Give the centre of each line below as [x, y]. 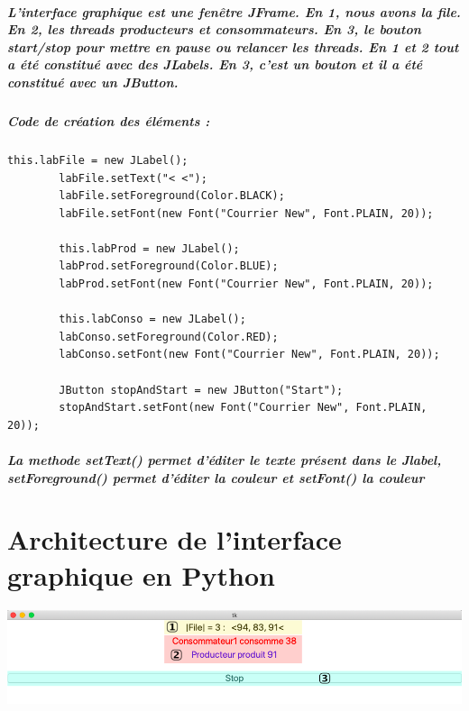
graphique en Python [141, 574]
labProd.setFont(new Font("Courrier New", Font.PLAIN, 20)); [246, 284]
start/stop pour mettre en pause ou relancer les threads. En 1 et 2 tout [233, 46]
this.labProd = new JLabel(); [149, 248]
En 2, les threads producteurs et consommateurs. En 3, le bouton [214, 29]
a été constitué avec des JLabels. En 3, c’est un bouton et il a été [215, 64]
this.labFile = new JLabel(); [98, 160]
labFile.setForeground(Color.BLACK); [172, 196]
